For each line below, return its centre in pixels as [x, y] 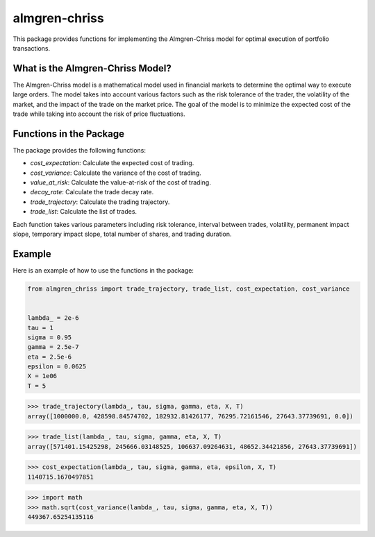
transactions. [32, 48]
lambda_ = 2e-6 [53, 318]
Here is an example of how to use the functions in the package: [103, 270]
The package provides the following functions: [79, 150]
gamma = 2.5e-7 [53, 347]
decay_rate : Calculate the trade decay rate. [92, 192]
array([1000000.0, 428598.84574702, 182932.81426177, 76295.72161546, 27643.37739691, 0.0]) [190, 416]
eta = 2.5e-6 [50, 357]
